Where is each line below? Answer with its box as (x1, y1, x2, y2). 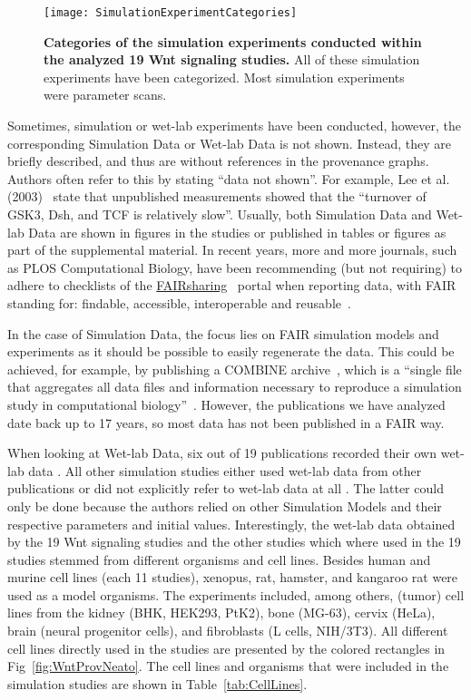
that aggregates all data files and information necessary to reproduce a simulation (7, 377, 462, 396)
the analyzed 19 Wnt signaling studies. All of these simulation (44, 50, 420, 69)
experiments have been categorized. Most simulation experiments (44, 67, 405, 86)
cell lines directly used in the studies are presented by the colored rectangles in (7, 638, 446, 657)
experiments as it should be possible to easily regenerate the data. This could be (7, 342, 455, 361)
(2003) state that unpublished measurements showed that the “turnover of (7, 187, 427, 206)
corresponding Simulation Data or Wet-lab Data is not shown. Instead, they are (7, 133, 451, 152)
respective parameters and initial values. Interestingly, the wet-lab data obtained (7, 514, 456, 533)
